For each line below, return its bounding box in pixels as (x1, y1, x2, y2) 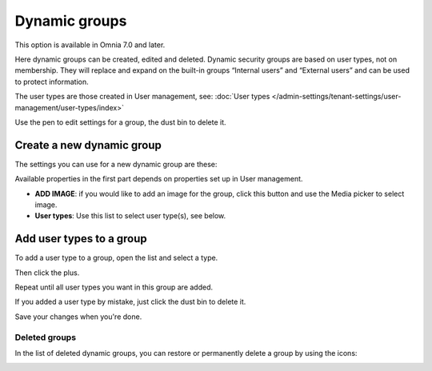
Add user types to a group (14, 232, 147, 245)
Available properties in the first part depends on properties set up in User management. (14, 174, 303, 184)
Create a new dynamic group (14, 138, 162, 152)
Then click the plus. (14, 268, 80, 277)
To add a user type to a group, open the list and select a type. (14, 253, 218, 263)
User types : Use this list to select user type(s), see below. (34, 211, 226, 221)
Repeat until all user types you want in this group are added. (14, 282, 214, 292)
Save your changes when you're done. (14, 312, 142, 321)
